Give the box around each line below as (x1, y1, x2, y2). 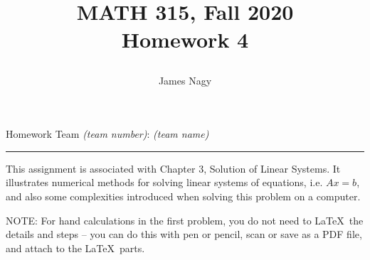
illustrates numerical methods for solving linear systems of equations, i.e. (6, 175, 323, 190)
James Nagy (158, 72, 212, 87)
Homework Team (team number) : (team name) (6, 126, 209, 141)
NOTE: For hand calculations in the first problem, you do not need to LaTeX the (6, 212, 364, 227)
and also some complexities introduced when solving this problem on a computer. (6, 188, 361, 203)
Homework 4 (121, 25, 249, 54)
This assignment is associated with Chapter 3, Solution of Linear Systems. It (6, 161, 341, 175)
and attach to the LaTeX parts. (6, 240, 145, 255)
